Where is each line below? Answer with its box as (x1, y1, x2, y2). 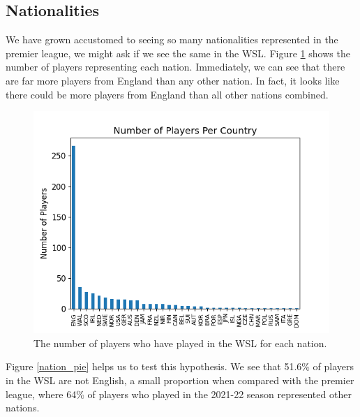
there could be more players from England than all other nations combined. (6, 87, 329, 101)
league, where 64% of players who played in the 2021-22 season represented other (6, 386, 352, 401)
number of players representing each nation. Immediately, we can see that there (6, 59, 345, 74)
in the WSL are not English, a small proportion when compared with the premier (6, 372, 354, 387)
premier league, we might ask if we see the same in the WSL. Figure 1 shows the (6, 45, 350, 60)
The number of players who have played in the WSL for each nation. (33, 335, 327, 350)
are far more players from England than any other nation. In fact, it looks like (6, 73, 340, 87)
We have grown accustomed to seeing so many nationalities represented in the (6, 32, 338, 47)
